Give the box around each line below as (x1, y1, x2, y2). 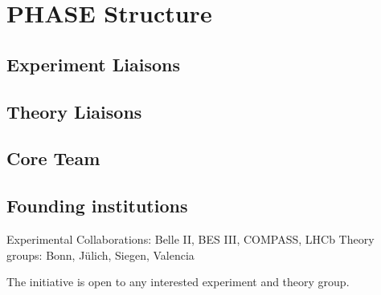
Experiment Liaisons (6, 51, 181, 76)
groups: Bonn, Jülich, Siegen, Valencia (6, 246, 195, 263)
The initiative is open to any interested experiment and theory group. (6, 273, 350, 290)
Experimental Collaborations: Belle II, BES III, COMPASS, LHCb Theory (6, 230, 375, 247)
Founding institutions (6, 193, 188, 218)
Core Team (6, 146, 100, 171)
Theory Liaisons (6, 99, 142, 123)
